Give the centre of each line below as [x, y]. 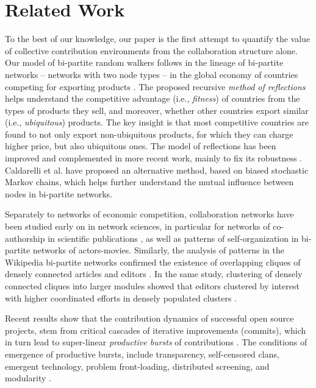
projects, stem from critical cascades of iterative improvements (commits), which [156, 330]
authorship [25, 238]
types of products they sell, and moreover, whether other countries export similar [157, 110]
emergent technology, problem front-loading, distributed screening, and [137, 366]
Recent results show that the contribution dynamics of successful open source [149, 318]
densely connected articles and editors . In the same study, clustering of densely [154, 274]
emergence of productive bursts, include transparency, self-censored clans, [142, 354]
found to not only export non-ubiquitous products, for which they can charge [149, 134]
